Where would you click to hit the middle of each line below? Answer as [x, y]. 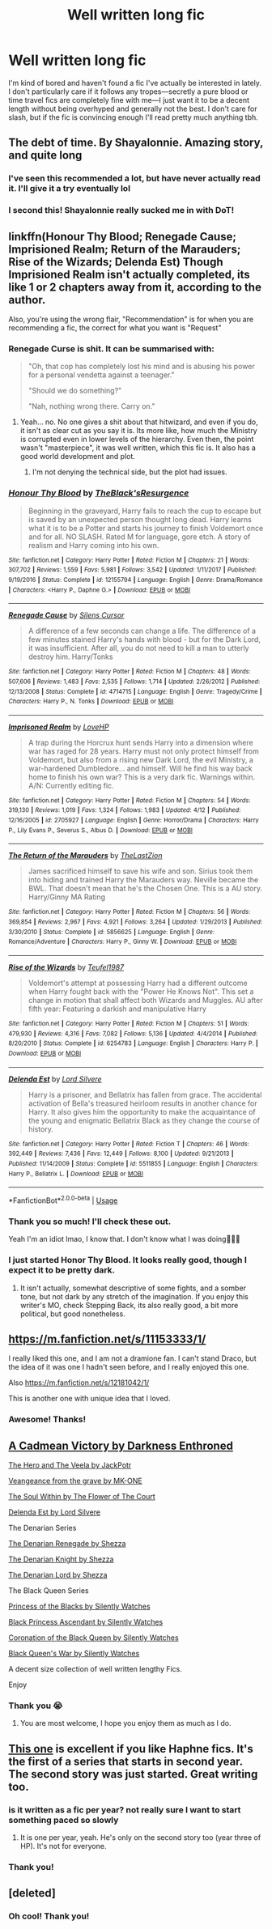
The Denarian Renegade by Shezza [67, 1544]
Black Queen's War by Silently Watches [74, 1654]
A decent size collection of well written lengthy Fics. [95, 1669]
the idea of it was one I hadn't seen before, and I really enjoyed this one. [129, 1367]
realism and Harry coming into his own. [93, 545]
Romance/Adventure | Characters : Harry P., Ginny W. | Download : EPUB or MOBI [123, 942]
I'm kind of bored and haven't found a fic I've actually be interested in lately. [135, 83]
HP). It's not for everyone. [63, 1846]
